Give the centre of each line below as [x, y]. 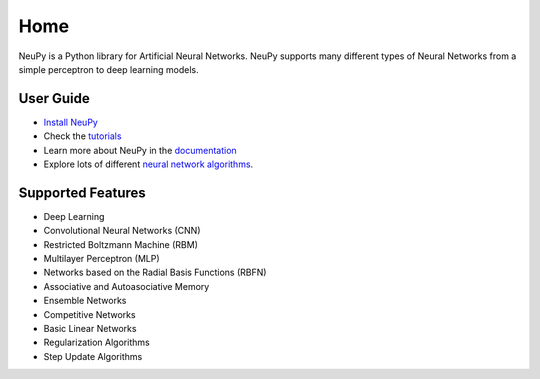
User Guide [54, 98]
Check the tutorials [82, 136]
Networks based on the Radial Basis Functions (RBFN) [155, 272]
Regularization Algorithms [96, 342]
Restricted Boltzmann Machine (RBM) [121, 244]
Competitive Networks [89, 314]
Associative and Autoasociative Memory [126, 286]
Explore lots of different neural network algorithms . [148, 164]
